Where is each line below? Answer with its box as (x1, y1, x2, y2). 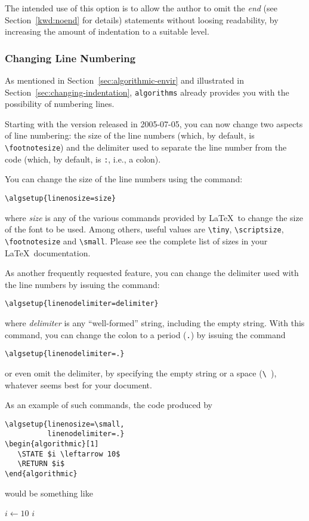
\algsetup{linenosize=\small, (5, 419, 125, 428)
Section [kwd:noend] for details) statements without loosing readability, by (5, 13, 279, 26)
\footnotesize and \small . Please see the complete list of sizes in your (5, 234, 268, 247)
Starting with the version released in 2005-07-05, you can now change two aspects (5, 117, 303, 130)
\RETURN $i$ (17, 459, 65, 468)
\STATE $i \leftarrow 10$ (17, 449, 120, 458)
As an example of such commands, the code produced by (5, 399, 212, 411)
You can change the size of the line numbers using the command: (5, 173, 243, 185)
